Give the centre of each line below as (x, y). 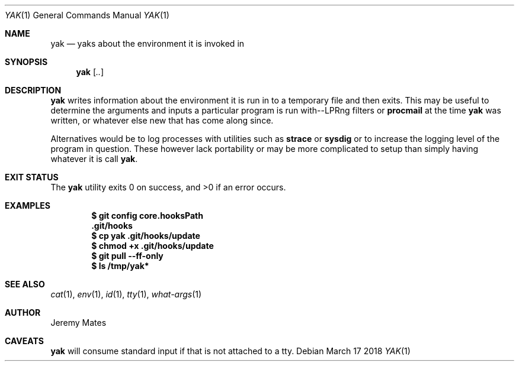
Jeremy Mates (79, 323)
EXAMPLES (28, 205)
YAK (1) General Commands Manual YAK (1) (87, 15)
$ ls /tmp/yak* (120, 266)
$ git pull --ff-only (127, 256)
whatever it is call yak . (94, 159)
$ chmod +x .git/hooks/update (153, 246)
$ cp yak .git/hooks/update (146, 236)
